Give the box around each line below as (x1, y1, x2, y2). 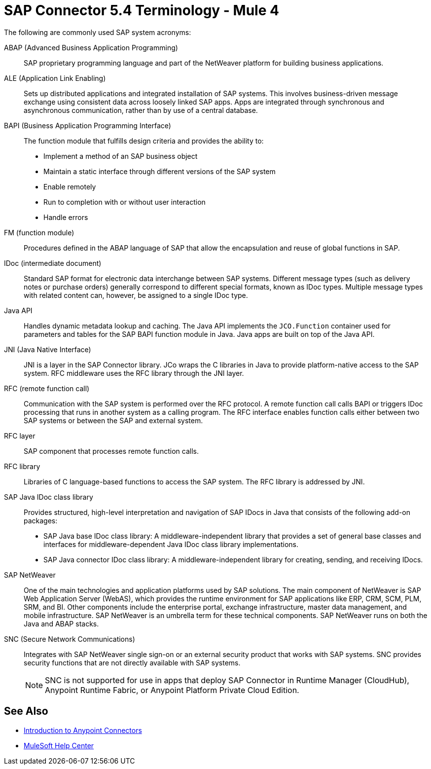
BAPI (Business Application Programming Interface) (4, 121, 171, 130)
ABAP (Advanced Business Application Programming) (4, 43, 178, 52)
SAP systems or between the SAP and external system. (24, 416, 203, 425)
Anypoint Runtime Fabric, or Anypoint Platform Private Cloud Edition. (45, 685, 299, 695)
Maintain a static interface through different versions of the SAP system (43, 167, 276, 176)
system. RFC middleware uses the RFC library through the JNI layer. (24, 368, 244, 377)
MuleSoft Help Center (24, 741, 94, 750)
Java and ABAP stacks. (24, 619, 99, 628)
